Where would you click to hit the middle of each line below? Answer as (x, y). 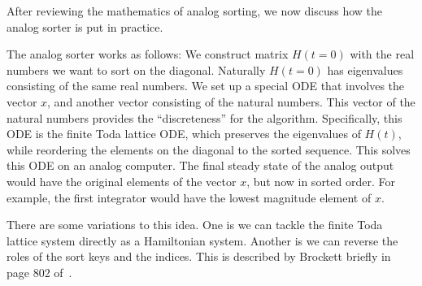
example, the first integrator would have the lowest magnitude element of (189, 197)
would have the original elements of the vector (122, 181)
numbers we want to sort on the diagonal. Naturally (136, 69)
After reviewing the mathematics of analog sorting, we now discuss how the (195, 11)
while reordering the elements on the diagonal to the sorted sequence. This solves (209, 149)
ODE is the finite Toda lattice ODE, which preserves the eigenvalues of (184, 134)
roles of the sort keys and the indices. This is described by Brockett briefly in (199, 256)
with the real (382, 54)
